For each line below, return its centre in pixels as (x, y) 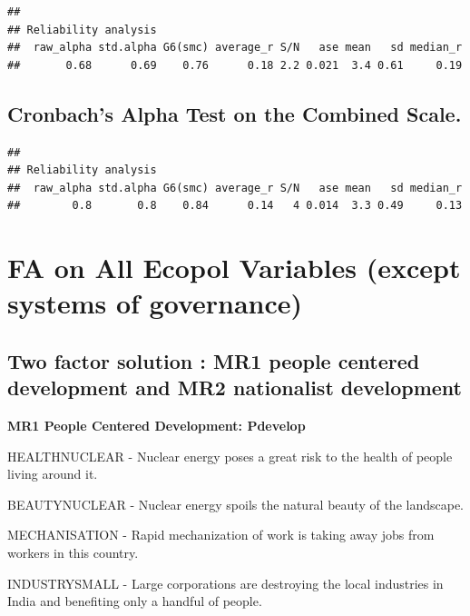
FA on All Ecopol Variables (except (234, 268)
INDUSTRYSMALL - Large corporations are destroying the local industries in (225, 583)
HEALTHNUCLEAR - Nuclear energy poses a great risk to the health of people (230, 456)
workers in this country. (73, 553)
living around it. (53, 474)
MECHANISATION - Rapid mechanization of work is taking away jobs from (221, 535)
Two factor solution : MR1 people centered (214, 360)
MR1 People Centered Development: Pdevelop (157, 426)
